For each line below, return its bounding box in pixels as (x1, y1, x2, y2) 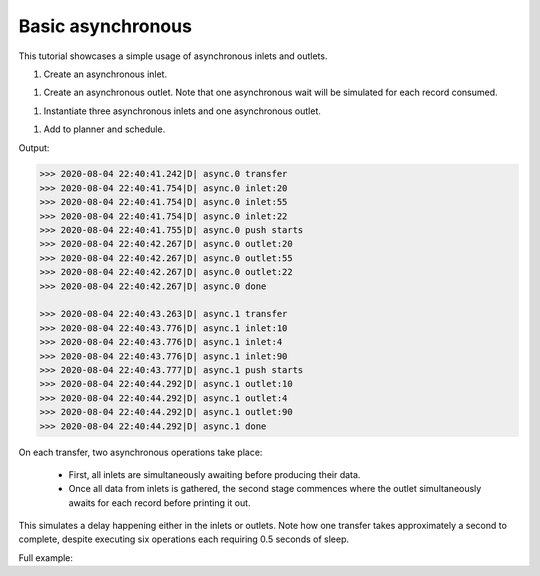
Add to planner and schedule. (43, 123, 166, 135)
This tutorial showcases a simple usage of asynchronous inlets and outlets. (18, 50, 328, 62)
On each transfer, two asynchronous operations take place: (18, 446, 263, 458)
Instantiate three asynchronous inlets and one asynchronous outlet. (43, 105, 322, 117)
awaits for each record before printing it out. (68, 496, 251, 509)
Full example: (18, 551, 74, 564)
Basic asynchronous (18, 15, 192, 37)
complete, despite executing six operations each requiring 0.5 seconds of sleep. (18, 533, 350, 545)
